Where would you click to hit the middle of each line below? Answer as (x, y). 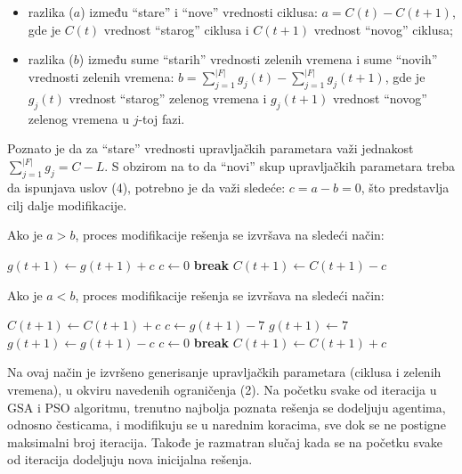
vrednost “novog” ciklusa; (383, 29)
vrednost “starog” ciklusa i (176, 29)
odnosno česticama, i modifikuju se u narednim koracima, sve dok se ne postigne (227, 425)
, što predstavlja (405, 188)
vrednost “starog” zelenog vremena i (168, 98)
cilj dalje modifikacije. (67, 204)
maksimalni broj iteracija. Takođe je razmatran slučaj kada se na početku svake (225, 441)
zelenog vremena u (78, 118)
